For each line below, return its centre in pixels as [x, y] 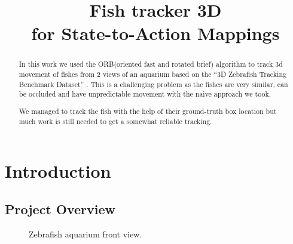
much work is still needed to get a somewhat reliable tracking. [115, 121]
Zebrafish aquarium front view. [86, 234]
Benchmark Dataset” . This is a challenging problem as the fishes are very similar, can [153, 84]
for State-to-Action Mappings [155, 33]
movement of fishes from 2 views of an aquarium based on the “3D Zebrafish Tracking [152, 74]
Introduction [58, 171]
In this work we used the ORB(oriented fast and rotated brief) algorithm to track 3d [151, 64]
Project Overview [60, 209]
